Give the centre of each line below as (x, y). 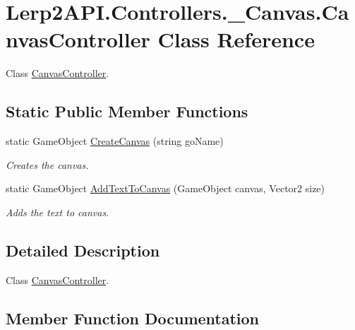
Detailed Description (83, 250)
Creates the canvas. (47, 164)
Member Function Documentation (133, 318)
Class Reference (236, 39)
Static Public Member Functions (127, 111)
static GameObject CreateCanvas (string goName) (115, 141)
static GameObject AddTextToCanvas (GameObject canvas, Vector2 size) (166, 188)
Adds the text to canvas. (58, 212)
